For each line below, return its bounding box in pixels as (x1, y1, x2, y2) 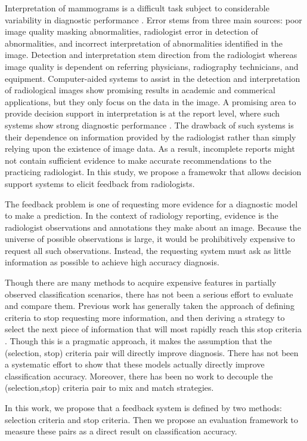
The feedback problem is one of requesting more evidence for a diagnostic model (5, 197, 298, 210)
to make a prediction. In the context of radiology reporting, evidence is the (5, 209, 278, 222)
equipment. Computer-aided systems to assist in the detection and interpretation (5, 72, 300, 84)
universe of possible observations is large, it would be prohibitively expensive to (5, 232, 295, 245)
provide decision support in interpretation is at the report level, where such (5, 107, 280, 120)
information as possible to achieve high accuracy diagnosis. (5, 256, 219, 268)
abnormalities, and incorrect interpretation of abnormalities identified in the (5, 36, 283, 49)
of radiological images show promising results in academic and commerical (5, 84, 275, 96)
